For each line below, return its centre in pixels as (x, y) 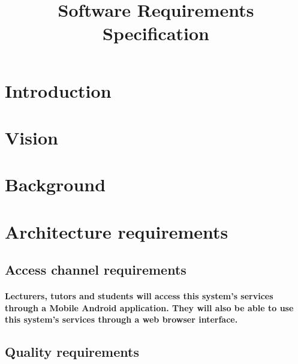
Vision (31, 137)
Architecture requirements (117, 231)
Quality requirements (72, 352)
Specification (156, 33)
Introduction (58, 90)
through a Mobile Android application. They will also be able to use (149, 307)
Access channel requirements (96, 270)
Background (55, 184)
